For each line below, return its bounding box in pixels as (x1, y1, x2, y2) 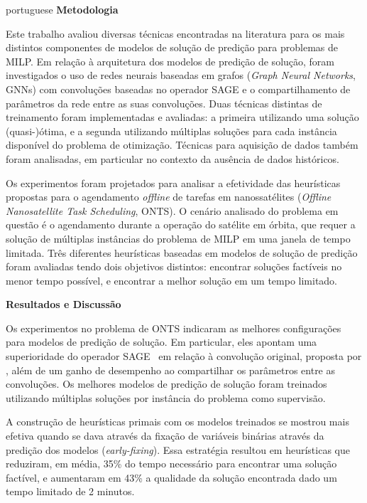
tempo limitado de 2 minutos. (6, 484, 135, 499)
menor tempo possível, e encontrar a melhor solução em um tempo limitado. (6, 272, 338, 287)
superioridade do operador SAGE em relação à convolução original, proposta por (6, 349, 362, 364)
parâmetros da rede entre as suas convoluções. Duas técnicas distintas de (6, 95, 322, 110)
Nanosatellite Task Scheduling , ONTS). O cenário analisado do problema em (6, 203, 339, 218)
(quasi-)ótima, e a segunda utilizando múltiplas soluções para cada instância (6, 123, 337, 138)
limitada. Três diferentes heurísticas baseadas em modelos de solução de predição (6, 245, 358, 260)
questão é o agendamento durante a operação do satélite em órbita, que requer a (6, 217, 356, 232)
